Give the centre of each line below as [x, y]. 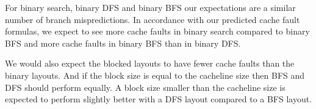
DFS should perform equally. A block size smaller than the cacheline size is [145, 87]
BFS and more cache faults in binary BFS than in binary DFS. [123, 43]
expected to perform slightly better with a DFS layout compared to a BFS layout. [159, 99]
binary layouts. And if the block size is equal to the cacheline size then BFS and [155, 75]
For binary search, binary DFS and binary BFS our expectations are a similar [150, 7]
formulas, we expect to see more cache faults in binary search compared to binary [157, 31]
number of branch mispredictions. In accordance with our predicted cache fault [153, 19]
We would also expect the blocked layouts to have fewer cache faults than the [150, 63]
